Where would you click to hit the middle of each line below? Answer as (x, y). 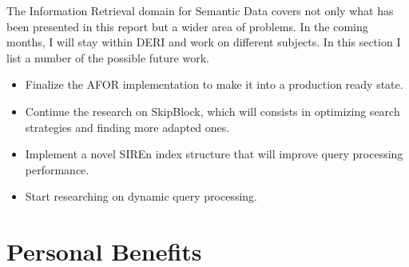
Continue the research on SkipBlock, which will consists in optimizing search (212, 111)
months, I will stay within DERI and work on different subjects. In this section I (204, 42)
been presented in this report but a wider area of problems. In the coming (187, 26)
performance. (57, 169)
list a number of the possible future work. (108, 57)
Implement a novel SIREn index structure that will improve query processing (214, 154)
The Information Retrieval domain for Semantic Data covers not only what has (200, 10)
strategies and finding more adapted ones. (127, 127)
